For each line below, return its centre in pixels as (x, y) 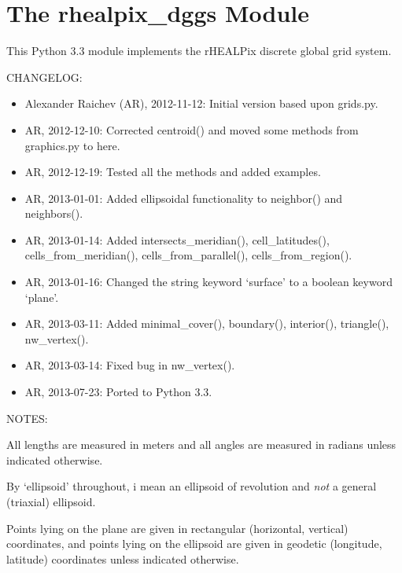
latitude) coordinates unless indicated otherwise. (123, 558)
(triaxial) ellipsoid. (51, 501)
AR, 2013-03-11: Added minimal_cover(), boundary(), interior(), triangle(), (207, 323)
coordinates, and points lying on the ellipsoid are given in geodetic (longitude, (194, 544)
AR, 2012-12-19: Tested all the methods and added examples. (173, 172)
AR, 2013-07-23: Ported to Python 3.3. (118, 392)
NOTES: (27, 418)
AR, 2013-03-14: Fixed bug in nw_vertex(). (130, 365)
